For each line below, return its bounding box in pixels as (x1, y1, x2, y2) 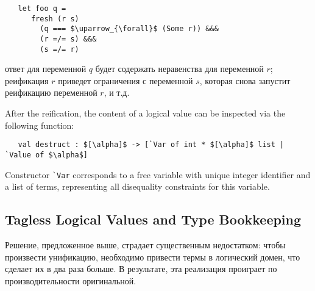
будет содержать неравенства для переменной (95, 62, 264, 75)
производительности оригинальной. (5, 274, 136, 287)
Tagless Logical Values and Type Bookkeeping (5, 210, 302, 229)
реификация (5, 74, 49, 87)
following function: (5, 118, 74, 131)
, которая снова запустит (199, 74, 291, 87)
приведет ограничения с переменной (58, 74, 193, 87)
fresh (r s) (30, 14, 79, 23)
